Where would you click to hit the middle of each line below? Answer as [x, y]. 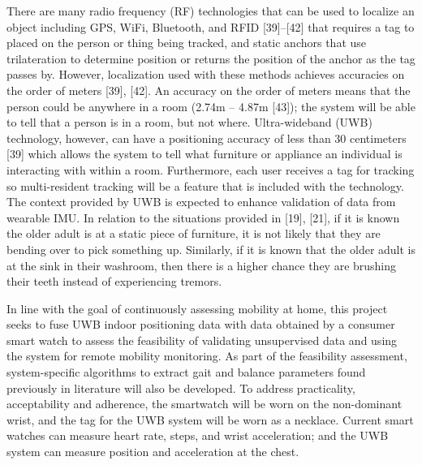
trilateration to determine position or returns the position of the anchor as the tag [211, 58]
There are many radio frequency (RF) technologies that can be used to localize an [211, 11]
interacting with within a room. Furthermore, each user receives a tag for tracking [211, 169]
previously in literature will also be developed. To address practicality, [181, 387]
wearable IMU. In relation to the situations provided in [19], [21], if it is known [203, 217]
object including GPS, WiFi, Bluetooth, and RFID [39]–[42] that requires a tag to [211, 26]
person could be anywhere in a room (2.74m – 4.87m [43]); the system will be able [211, 106]
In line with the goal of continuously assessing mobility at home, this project [197, 308]
